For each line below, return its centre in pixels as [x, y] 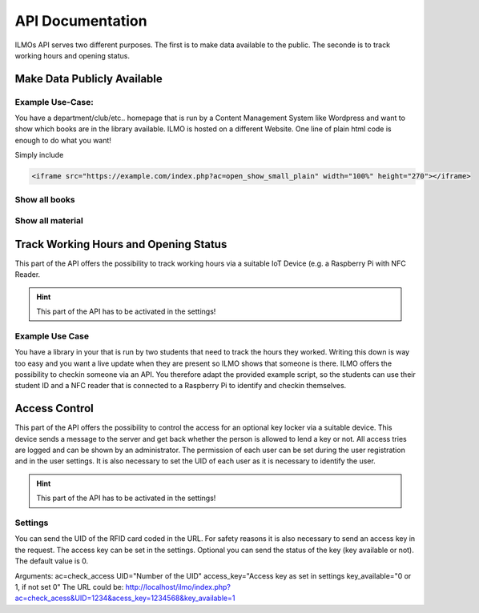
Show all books [45, 199]
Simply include [39, 155]
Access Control [54, 409]
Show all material [49, 221]
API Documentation [81, 21]
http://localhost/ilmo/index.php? [178, 587]
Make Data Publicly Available [89, 79]
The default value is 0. [52, 561]
